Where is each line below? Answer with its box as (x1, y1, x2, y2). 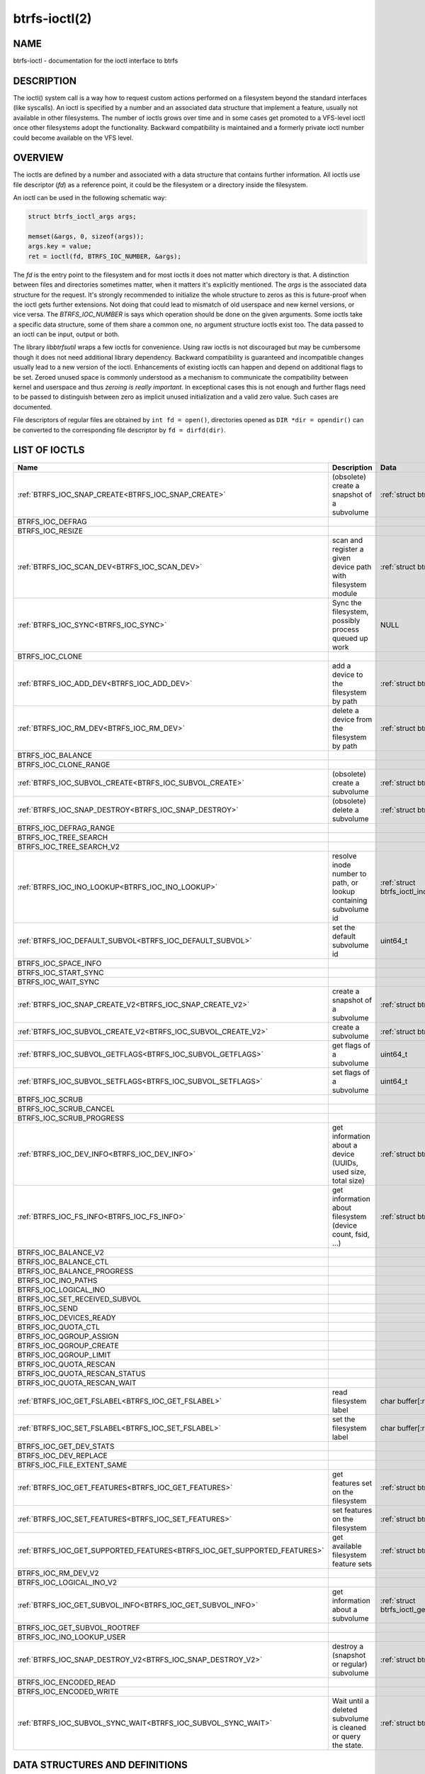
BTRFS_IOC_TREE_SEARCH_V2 (17, 842, 120, 852)
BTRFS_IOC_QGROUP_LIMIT (17, 1350, 111, 1360)
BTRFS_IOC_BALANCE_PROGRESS (17, 1266, 134, 1276)
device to (331, 669, 363, 679)
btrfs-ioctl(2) (13, 11, 92, 26)
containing (331, 895, 368, 905)
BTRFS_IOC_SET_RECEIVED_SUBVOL (17, 1294, 142, 1304)
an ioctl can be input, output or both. (13, 330, 120, 338)
